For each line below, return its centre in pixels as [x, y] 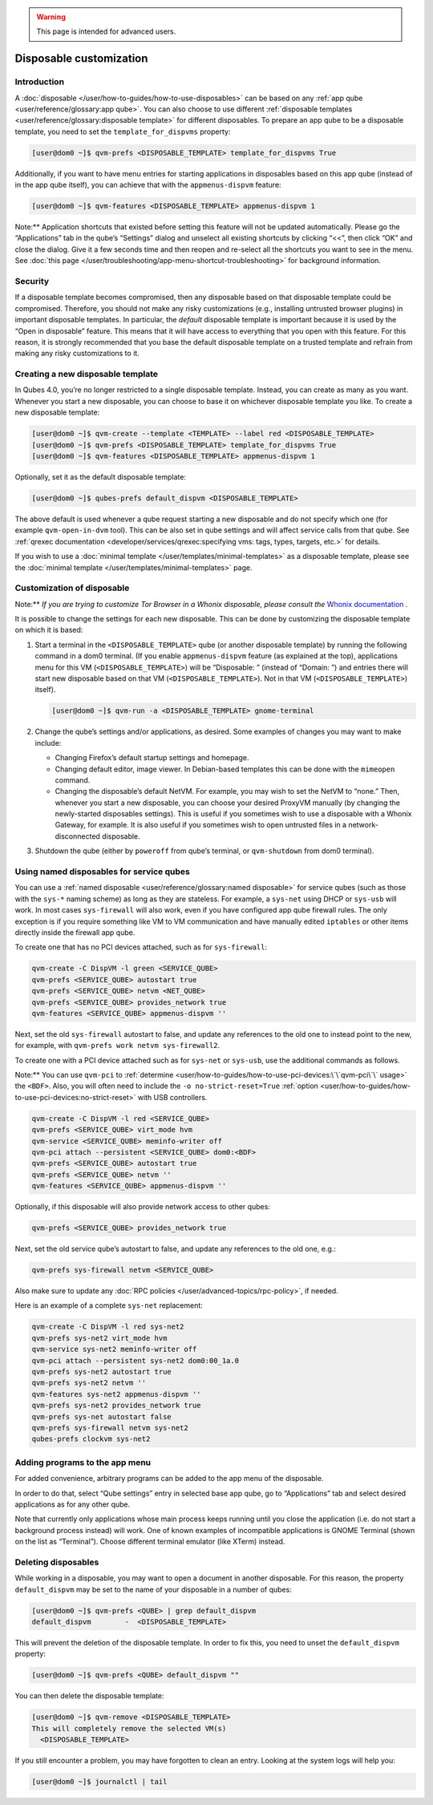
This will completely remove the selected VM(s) [129, 1728]
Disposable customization [81, 59]
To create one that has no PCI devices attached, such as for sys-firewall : [141, 947]
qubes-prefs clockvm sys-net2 [91, 1439]
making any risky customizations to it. [77, 354]
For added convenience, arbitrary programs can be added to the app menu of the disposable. [169, 1479]
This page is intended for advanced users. [106, 31]
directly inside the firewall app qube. [75, 932]
